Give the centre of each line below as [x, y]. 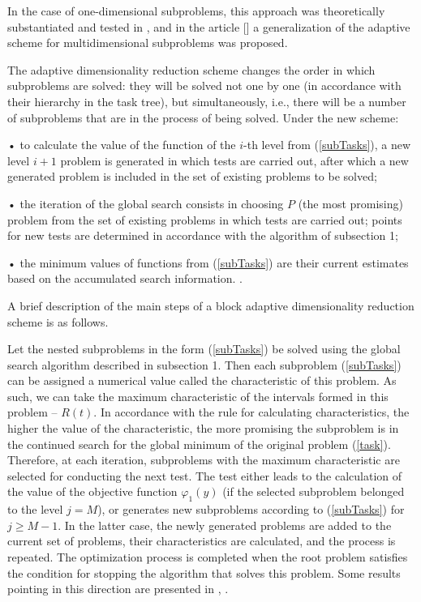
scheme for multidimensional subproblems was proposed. [148, 43]
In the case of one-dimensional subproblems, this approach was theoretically [196, 11]
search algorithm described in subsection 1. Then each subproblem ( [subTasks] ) [204, 364]
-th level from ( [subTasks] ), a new [327, 145]
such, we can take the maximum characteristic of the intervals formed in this [198, 396]
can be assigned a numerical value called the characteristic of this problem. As [202, 380]
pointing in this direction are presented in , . [118, 589]
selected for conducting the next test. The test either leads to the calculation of [205, 475]
